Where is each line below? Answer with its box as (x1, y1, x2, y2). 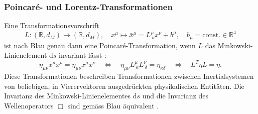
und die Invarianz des (142, 90, 208, 101)
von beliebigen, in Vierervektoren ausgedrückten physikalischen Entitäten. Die (4, 80, 244, 91)
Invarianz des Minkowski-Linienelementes (4, 90, 131, 101)
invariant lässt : (59, 50, 106, 60)
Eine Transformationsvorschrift (4, 20, 99, 31)
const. (202, 32, 221, 39)
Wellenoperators (4, 100, 54, 111)
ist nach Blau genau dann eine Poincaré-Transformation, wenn (4, 40, 196, 50)
